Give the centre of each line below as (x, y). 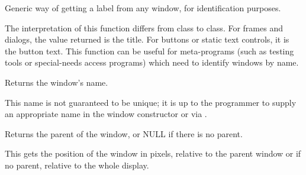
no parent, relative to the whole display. (77, 165)
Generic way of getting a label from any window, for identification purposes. (143, 8)
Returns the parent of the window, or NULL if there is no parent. (124, 133)
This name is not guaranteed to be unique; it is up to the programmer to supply (151, 102)
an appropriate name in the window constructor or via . (106, 114)
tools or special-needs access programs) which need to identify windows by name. (152, 62)
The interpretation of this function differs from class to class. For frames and (144, 27)
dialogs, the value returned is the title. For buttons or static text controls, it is (147, 39)
